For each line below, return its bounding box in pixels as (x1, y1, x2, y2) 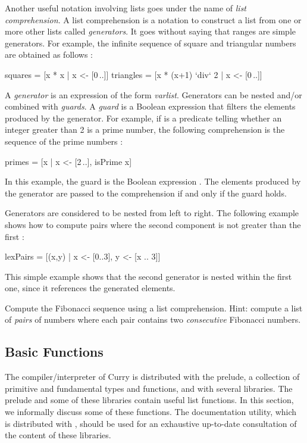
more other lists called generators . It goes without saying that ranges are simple (5, 25, 296, 38)
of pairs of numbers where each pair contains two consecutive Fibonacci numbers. (5, 313, 301, 326)
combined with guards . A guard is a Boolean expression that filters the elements (5, 100, 296, 113)
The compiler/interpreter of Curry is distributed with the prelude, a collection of (5, 370, 300, 383)
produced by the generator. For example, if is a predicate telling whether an (5, 111, 282, 124)
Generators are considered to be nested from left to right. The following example (5, 207, 299, 219)
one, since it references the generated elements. (5, 282, 176, 294)
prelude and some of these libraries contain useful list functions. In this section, (5, 394, 294, 406)
